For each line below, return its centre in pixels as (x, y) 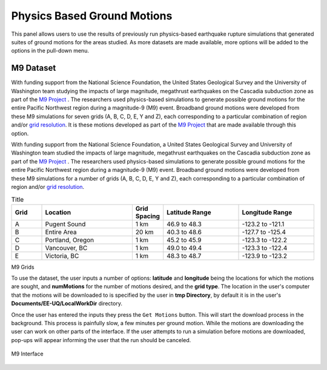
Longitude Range (267, 212)
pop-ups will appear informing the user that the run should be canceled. (101, 340)
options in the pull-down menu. (50, 51)
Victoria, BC (62, 256)
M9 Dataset (34, 68)
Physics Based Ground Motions (92, 16)
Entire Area (61, 232)
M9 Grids (23, 267)
